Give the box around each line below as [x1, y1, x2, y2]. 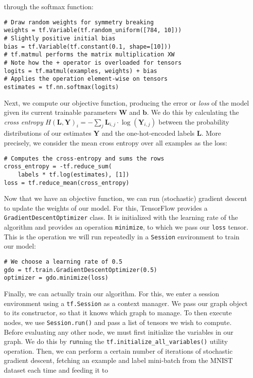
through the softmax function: [4, 1, 94, 11]
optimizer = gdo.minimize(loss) [4, 274, 108, 282]
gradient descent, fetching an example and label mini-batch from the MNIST [4, 355, 233, 365]
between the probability [158, 116, 229, 126]
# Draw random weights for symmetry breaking [4, 18, 154, 26]
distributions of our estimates [4, 128, 91, 138]
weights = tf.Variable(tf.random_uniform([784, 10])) [4, 27, 182, 34]
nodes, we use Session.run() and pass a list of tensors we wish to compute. [4, 317, 232, 327]
